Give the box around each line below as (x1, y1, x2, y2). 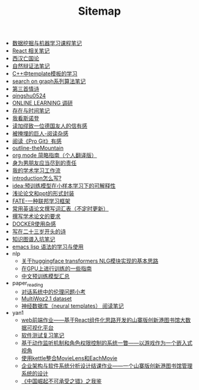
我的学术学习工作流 (12, 167, 61, 175)
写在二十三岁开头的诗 (12, 228, 66, 236)
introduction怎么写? (12, 175, 62, 182)
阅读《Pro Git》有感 (12, 137, 62, 145)
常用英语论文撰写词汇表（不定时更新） (12, 205, 109, 212)
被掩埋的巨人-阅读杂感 (12, 130, 69, 137)
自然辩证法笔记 (12, 62, 50, 70)
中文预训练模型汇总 (21, 273, 70, 280)
